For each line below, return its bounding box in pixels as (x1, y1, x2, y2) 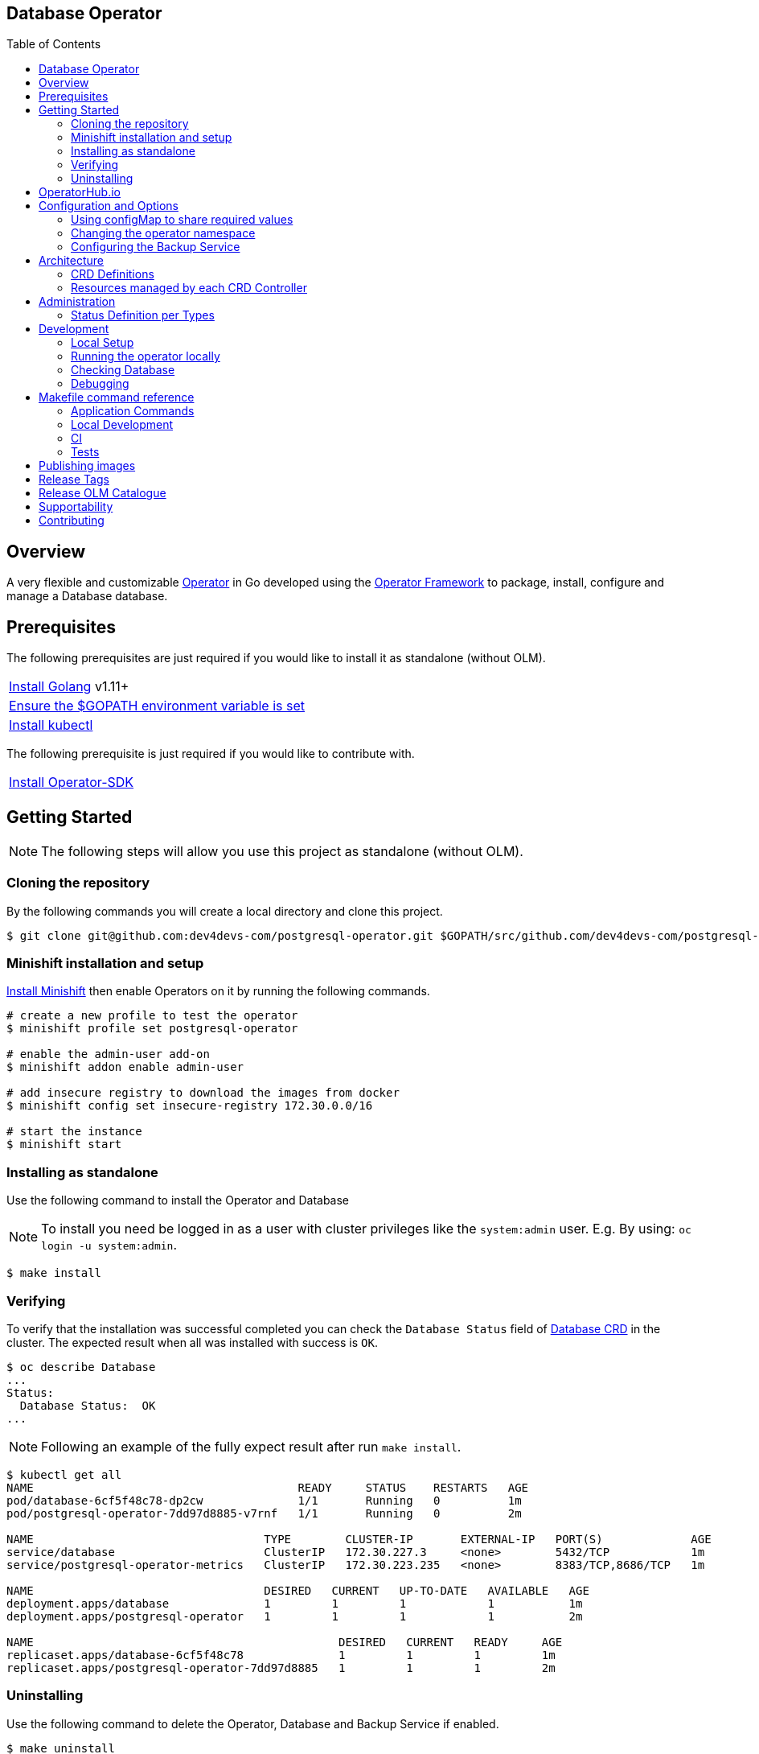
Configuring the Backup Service (71, 240, 240, 254)
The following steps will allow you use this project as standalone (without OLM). (41, 842, 523, 859)
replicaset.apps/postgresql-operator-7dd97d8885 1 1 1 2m (6, 1661, 556, 1674)
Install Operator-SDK (9, 774, 134, 791)
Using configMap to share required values (71, 212, 293, 227)
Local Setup (71, 336, 134, 350)
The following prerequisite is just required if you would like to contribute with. (6, 747, 415, 761)
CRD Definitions (71, 267, 154, 282)
